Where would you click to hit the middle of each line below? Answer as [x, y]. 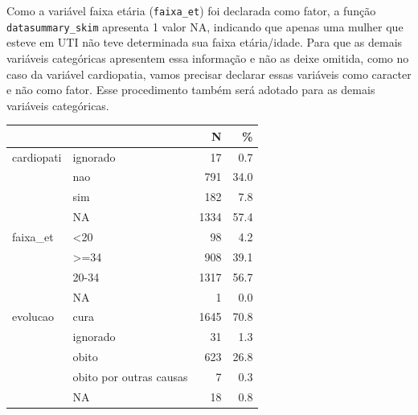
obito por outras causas [130, 376]
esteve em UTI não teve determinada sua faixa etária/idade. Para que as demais [205, 42]
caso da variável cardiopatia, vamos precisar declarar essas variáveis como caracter [209, 74]
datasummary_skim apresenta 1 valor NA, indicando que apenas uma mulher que [205, 26]
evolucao [33, 316]
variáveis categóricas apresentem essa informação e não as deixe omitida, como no [208, 58]
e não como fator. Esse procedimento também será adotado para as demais [191, 90]
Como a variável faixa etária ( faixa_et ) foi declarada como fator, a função [191, 10]
